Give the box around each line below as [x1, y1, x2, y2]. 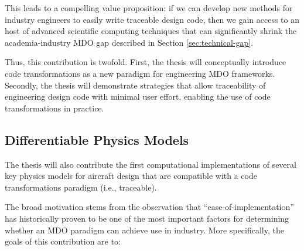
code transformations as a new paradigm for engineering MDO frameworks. [5, 67, 275, 79]
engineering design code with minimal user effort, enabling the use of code [5, 90, 271, 103]
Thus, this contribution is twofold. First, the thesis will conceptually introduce [5, 56, 286, 68]
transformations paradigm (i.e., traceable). [5, 181, 157, 193]
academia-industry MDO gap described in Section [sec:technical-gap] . [5, 36, 254, 48]
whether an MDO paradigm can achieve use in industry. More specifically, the [5, 223, 284, 236]
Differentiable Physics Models [5, 130, 189, 148]
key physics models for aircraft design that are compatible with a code [5, 169, 257, 182]
